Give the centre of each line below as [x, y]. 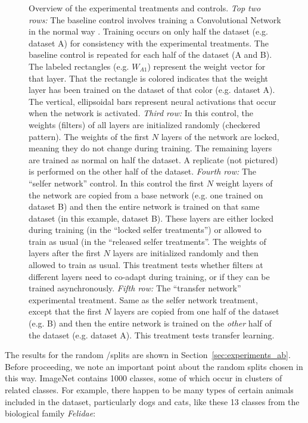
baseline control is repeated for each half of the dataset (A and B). [150, 55]
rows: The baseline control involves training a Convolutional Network [155, 19]
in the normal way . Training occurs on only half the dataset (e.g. [149, 31]
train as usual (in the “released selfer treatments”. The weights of [147, 241]
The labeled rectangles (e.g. [79, 66]
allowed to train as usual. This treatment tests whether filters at [146, 265]
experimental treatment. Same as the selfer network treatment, [143, 299]
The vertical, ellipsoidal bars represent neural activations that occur [153, 101]
